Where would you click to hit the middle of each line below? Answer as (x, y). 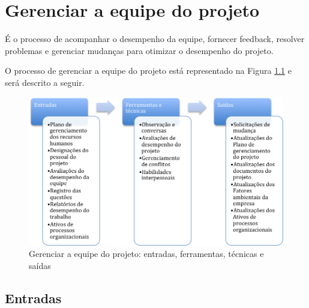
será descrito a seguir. (45, 82)
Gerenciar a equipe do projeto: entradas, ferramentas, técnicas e (146, 254)
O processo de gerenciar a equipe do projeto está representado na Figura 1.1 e (148, 71)
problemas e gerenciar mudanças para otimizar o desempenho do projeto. (139, 50)
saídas (40, 265)
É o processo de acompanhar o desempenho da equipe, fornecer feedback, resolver (155, 39)
